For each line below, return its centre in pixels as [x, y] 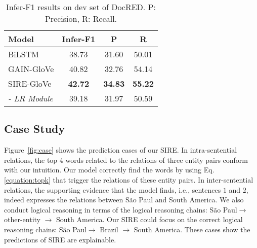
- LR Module [31, 98]
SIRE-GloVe [30, 83]
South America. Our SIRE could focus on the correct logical [149, 219]
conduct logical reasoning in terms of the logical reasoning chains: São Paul [121, 209]
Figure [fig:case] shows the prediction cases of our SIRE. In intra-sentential [121, 150]
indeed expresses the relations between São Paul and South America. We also [124, 200]
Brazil [109, 229]
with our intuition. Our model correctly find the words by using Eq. [109, 170]
